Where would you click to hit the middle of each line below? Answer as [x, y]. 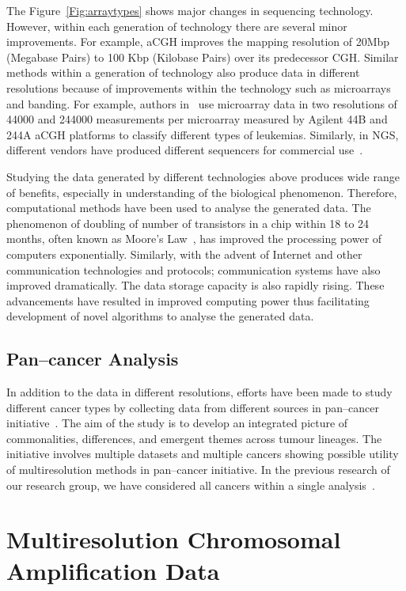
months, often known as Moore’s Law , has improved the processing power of [194, 239]
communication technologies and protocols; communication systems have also [194, 269]
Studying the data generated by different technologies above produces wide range [203, 176]
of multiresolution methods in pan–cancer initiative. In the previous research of [198, 470]
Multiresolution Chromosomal [174, 539]
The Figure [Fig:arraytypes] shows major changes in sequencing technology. [190, 10]
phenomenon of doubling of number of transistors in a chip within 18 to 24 [188, 223]
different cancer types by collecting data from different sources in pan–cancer [193, 407]
